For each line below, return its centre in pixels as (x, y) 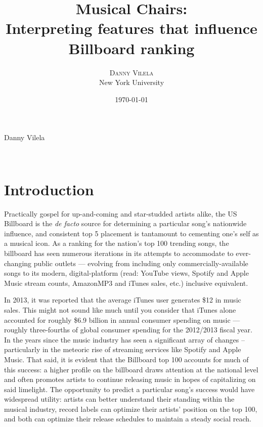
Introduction (49, 189)
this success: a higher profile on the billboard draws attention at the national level (131, 369)
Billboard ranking (131, 48)
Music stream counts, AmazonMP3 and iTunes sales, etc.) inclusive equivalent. (126, 283)
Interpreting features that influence (131, 28)
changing (18, 263)
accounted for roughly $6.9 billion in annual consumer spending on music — (122, 319)
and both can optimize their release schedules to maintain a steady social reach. (128, 419)
